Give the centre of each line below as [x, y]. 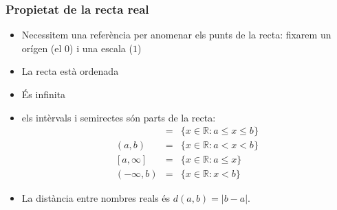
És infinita [44, 94]
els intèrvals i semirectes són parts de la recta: [119, 117]
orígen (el [42, 48]
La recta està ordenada [70, 71]
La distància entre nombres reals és [96, 198]
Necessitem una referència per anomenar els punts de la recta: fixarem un [176, 35]
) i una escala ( [101, 48]
